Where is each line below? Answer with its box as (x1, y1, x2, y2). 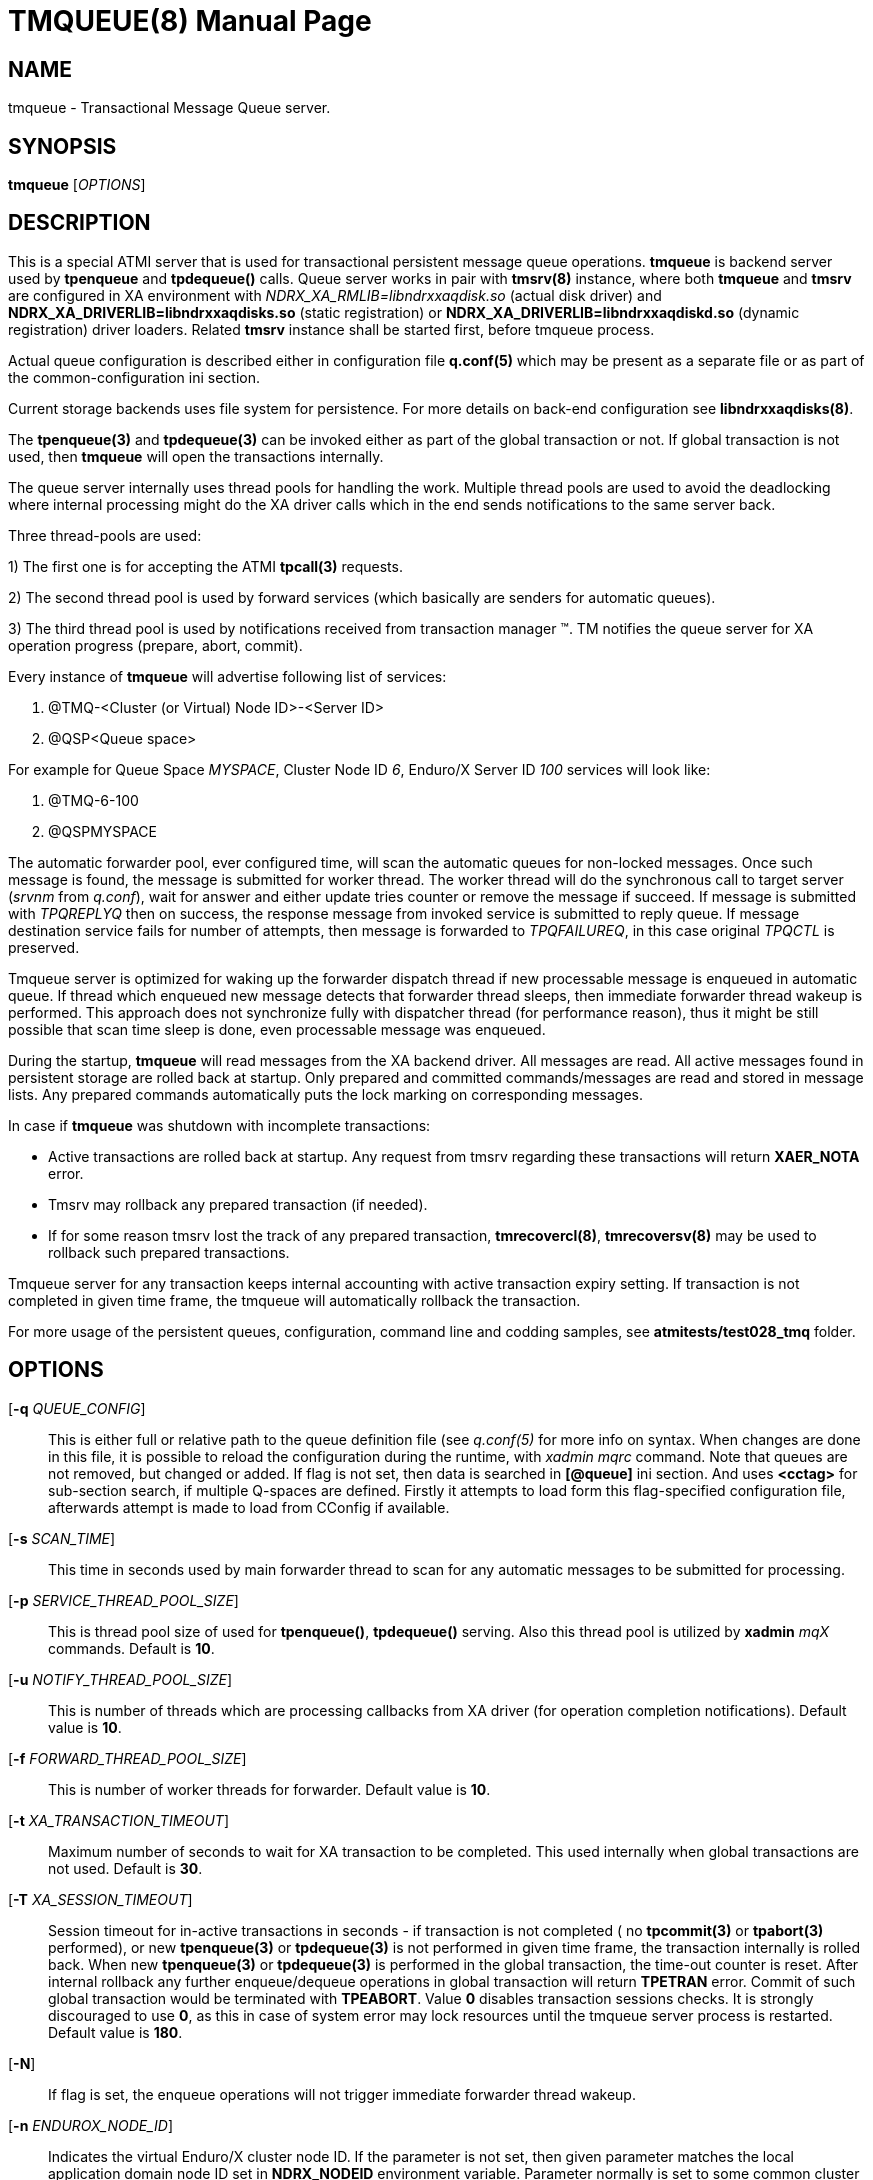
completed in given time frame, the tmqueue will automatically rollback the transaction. (8, 1291, 581, 1309)
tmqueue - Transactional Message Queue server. (8, 99, 331, 117)
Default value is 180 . (48, 2023, 183, 2041)
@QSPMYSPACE (48, 822, 158, 840)
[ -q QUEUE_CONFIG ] (8, 1399, 146, 1417)
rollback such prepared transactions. (48, 1243, 290, 1261)
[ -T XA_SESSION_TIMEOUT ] (8, 1890, 193, 1908)
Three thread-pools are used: (8, 526, 202, 544)
